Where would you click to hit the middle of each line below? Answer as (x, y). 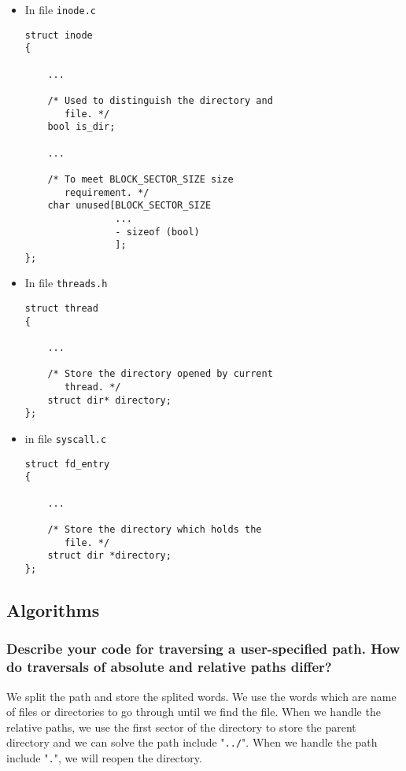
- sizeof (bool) (157, 232)
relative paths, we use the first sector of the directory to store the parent (181, 727)
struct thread (61, 309)
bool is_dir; (81, 127)
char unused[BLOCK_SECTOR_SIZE (129, 206)
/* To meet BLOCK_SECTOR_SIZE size (140, 179)
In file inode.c (60, 9)
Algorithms (53, 609)
